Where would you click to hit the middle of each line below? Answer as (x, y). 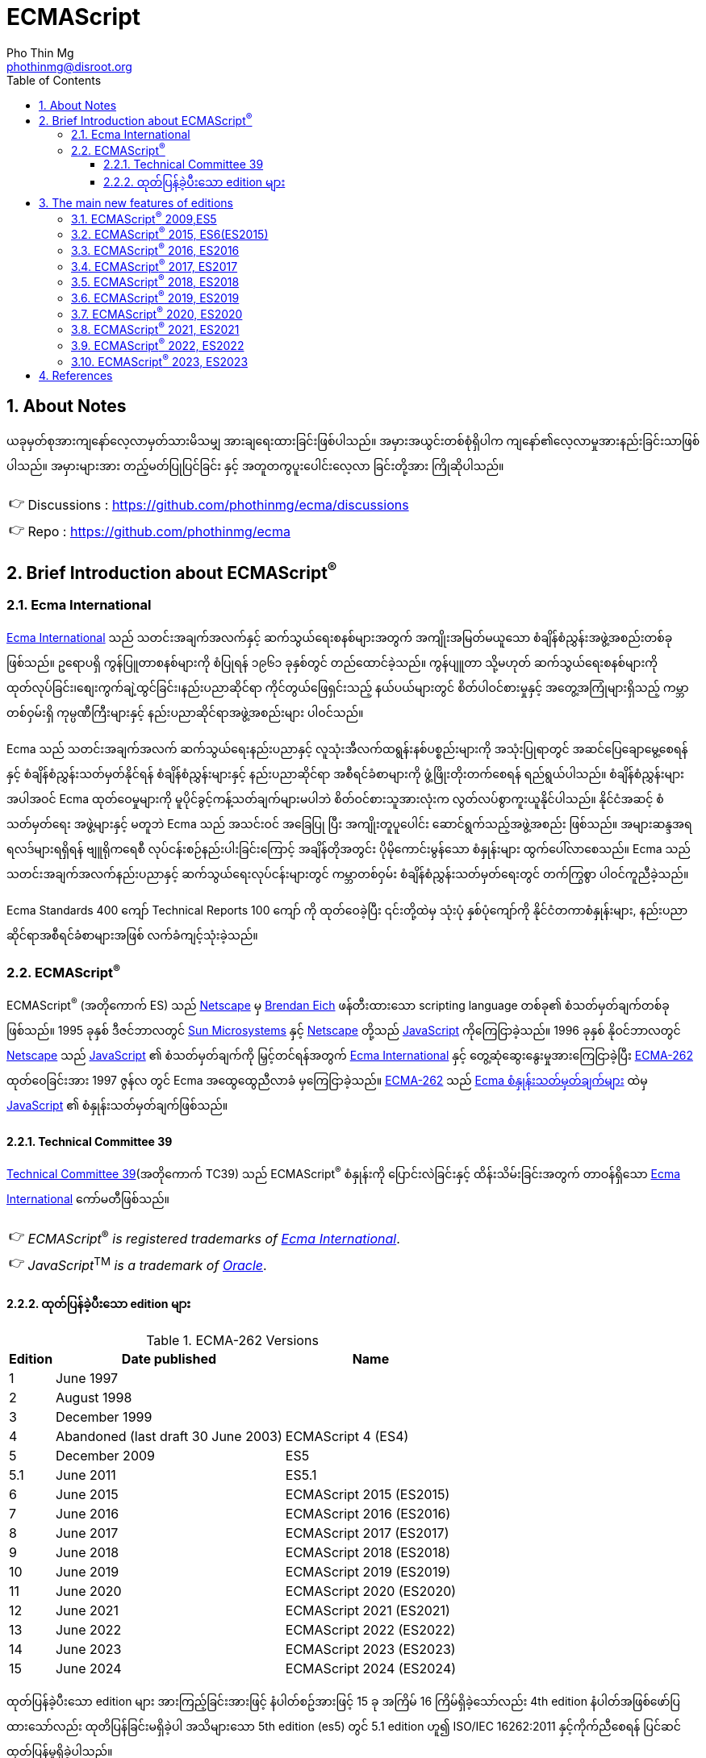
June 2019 (88, 1572)
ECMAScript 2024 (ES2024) (371, 1669)
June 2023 (89, 1650)
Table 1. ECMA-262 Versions (232, 1341)
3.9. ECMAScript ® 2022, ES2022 (158, 344)
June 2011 (86, 1475)
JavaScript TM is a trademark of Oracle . (147, 1264)
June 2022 (89, 1630)
